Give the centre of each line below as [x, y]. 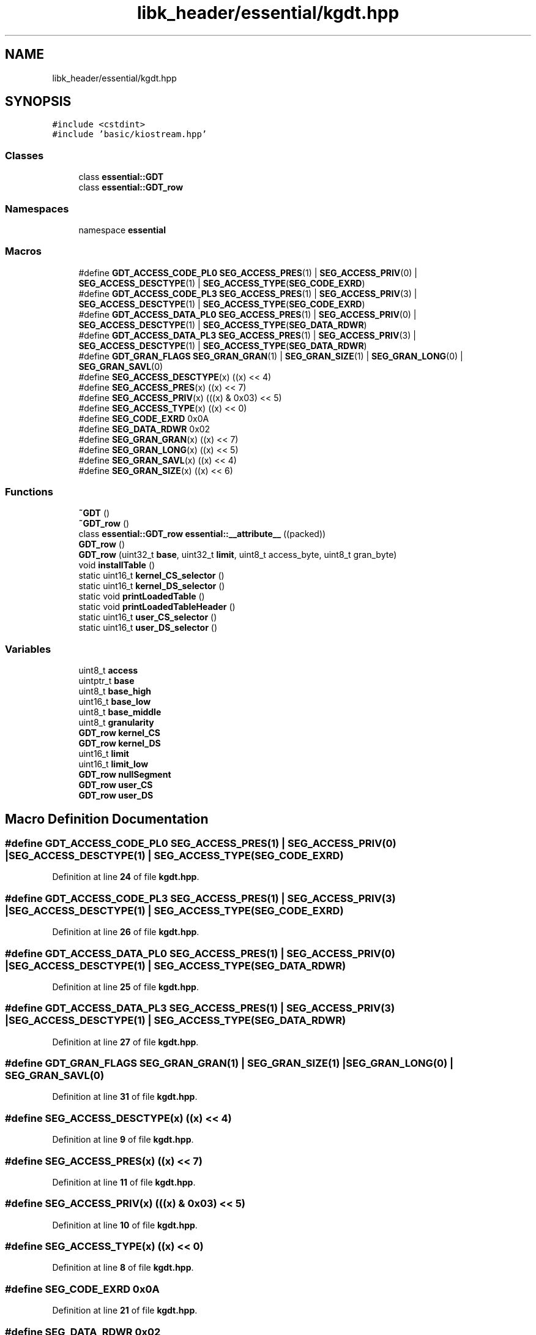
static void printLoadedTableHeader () [157, 607]
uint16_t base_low [115, 702]
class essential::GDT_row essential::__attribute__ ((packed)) [202, 534]
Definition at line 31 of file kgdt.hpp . [125, 1097]
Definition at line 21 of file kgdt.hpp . [125, 1311]
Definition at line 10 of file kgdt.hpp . [125, 1225]
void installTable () [117, 565]
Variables [28, 649]
